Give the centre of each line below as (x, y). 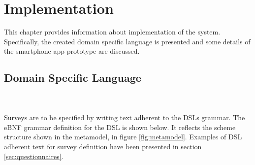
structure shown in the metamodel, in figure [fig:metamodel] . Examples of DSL (123, 137)
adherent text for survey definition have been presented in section (103, 147)
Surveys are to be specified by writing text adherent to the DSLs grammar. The (125, 117)
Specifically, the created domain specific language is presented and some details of (127, 41)
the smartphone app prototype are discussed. (72, 51)
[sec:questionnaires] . (34, 156)
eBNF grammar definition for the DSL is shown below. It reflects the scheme (120, 127)
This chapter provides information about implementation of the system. (112, 32)
